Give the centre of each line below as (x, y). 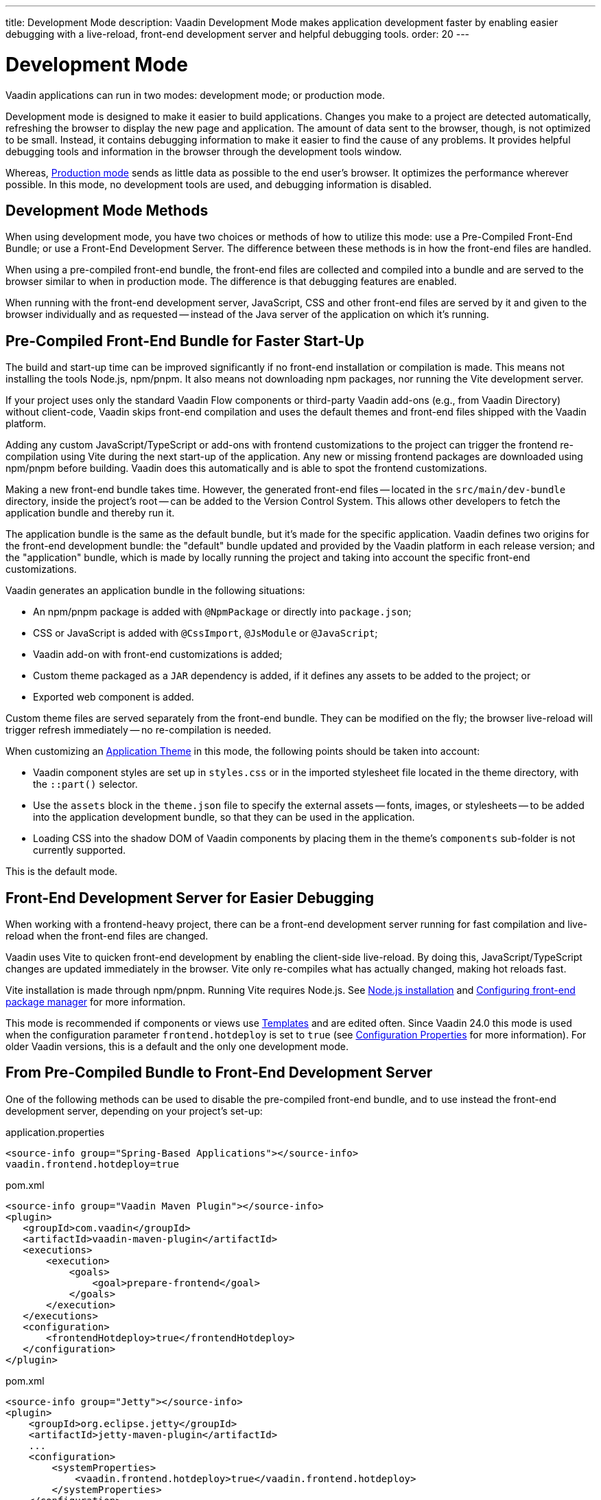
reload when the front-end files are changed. (107, 936)
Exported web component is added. (114, 697)
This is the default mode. (62, 872)
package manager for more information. (96, 1002)
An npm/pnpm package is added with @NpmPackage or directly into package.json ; (222, 612)
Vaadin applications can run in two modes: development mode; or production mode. (196, 95)
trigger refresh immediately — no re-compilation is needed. (139, 730)
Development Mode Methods (107, 210)
